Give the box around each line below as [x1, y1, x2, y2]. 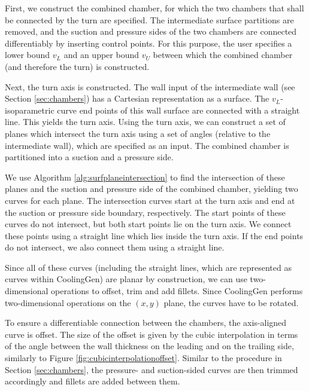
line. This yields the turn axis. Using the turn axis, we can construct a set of [5, 115, 286, 128]
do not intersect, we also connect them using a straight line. [5, 241, 225, 253]
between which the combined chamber [153, 48, 293, 61]
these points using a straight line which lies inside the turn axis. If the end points [5, 229, 304, 242]
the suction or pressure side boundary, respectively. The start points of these [5, 206, 286, 218]
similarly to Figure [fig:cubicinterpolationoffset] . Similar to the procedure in [5, 352, 282, 364]
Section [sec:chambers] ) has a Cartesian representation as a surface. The [5, 92, 269, 105]
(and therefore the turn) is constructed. [5, 60, 150, 72]
